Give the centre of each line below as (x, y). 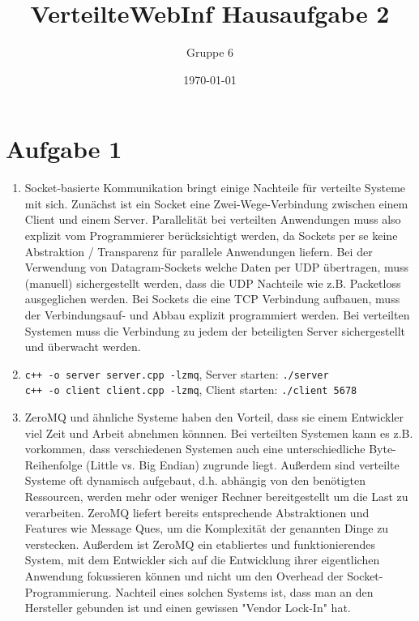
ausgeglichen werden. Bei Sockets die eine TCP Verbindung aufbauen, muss (212, 299)
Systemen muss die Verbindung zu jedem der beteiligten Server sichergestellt (215, 330)
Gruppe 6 (210, 52)
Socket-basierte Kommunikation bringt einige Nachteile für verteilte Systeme (215, 188)
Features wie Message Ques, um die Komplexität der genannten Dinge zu (207, 528)
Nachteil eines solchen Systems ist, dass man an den (244, 591)
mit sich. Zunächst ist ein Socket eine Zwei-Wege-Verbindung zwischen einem (216, 203)
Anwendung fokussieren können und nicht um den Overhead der (184, 576)
